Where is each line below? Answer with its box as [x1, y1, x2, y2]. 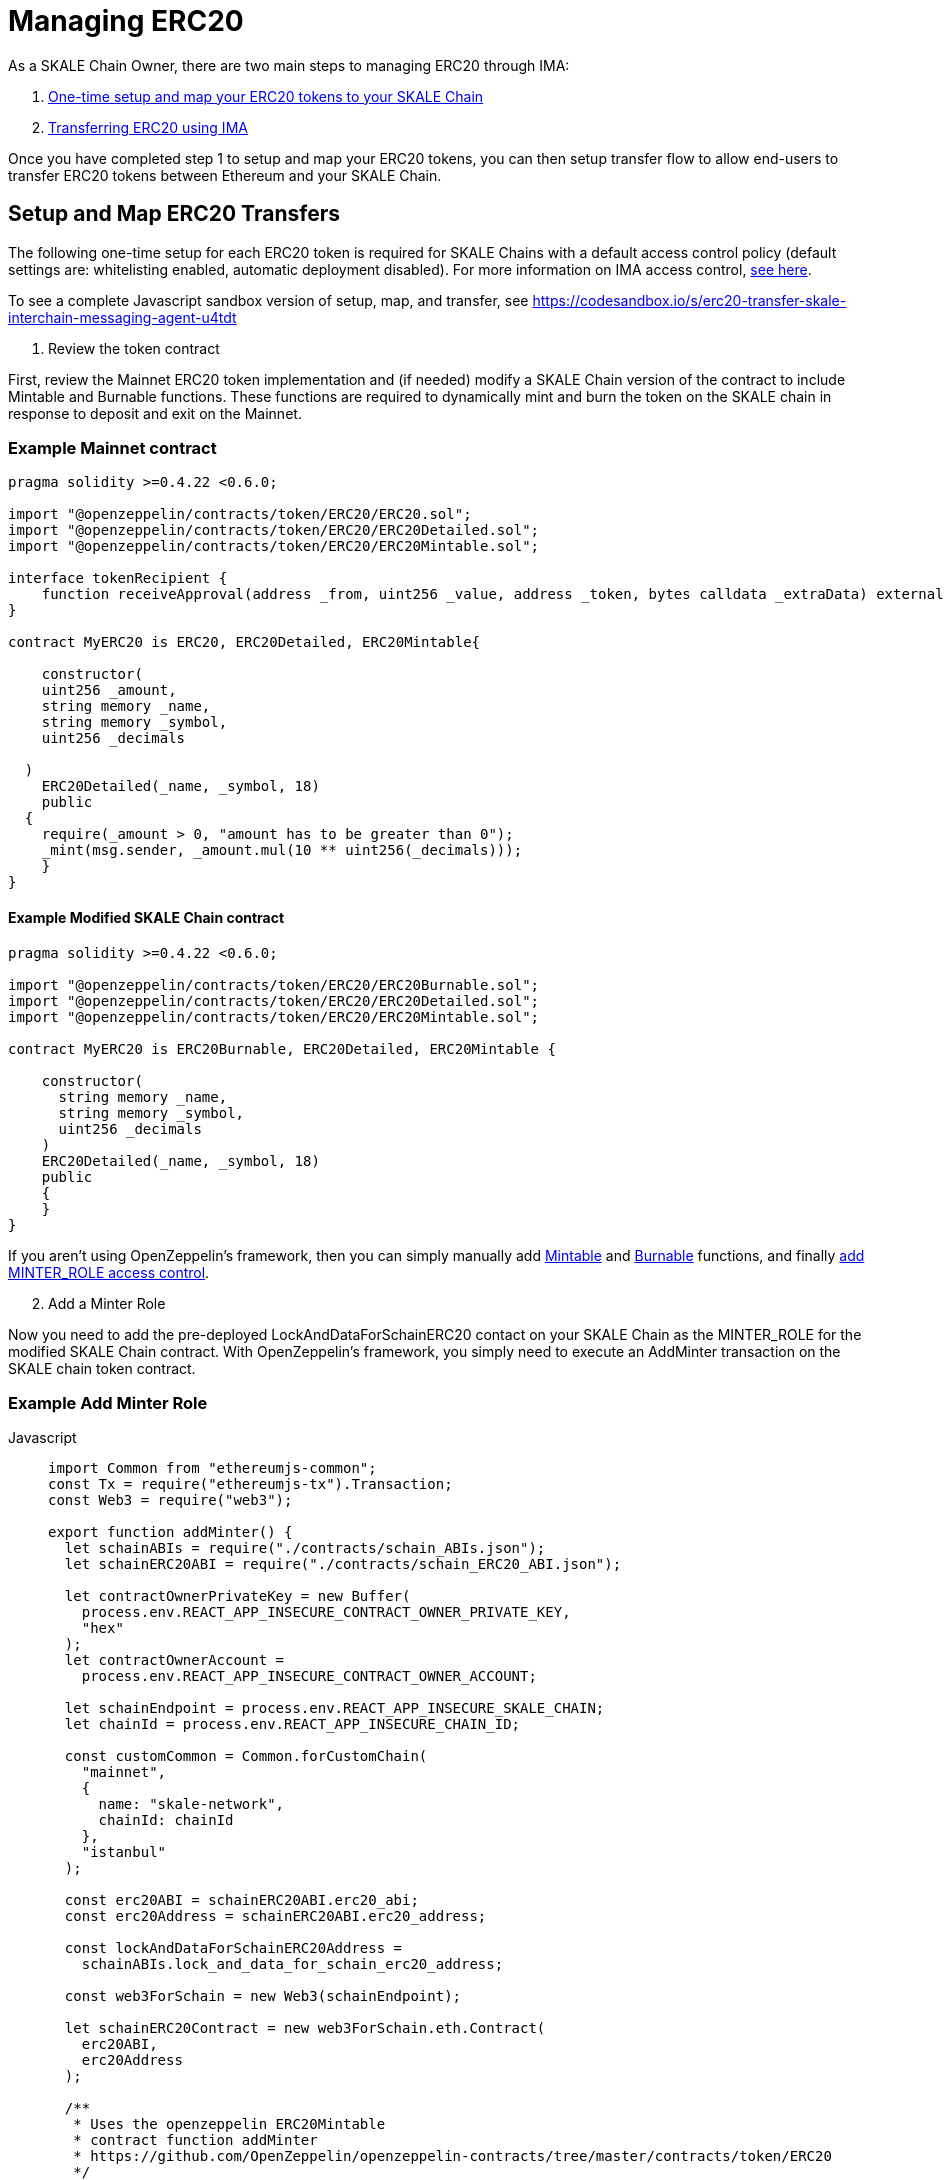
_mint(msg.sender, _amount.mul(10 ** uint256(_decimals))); [41, 842, 523, 859]
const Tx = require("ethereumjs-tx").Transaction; [48, 1476, 453, 1493]
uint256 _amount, [41, 682, 177, 699]
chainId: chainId [98, 1812, 234, 1829]
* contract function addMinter [73, 2132, 318, 2149]
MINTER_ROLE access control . [8, 1263, 210, 1281]
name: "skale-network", [98, 1796, 285, 1813]
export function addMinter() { [48, 1524, 293, 1541]
